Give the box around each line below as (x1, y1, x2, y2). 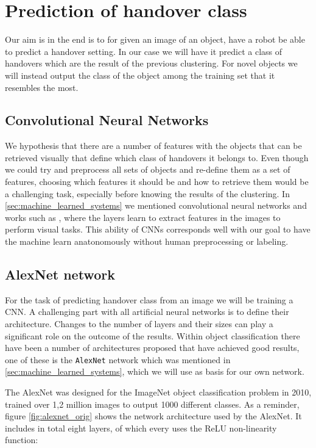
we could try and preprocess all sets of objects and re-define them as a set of (5, 163, 290, 176)
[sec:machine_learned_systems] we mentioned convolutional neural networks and (5, 199, 307, 212)
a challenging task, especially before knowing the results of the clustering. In (5, 187, 290, 200)
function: (5, 433, 38, 446)
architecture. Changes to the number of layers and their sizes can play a (5, 317, 273, 330)
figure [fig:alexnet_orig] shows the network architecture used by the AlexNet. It (5, 410, 302, 422)
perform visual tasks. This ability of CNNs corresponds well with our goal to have (5, 223, 311, 236)
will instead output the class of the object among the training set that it (5, 68, 275, 81)
